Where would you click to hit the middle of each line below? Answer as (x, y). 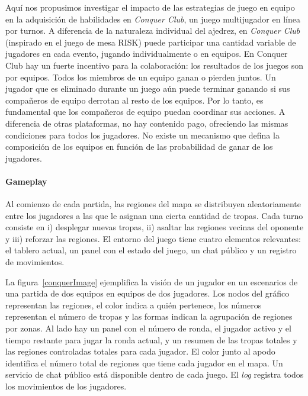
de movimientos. (35, 262)
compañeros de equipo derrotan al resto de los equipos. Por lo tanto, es (134, 100)
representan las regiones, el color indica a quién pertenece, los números (134, 305)
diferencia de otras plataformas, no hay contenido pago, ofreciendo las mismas (147, 123)
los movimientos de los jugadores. (66, 386)
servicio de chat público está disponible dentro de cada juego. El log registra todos (155, 374)
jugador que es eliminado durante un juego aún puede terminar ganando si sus (148, 88)
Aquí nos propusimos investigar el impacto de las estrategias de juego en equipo (150, 7)
